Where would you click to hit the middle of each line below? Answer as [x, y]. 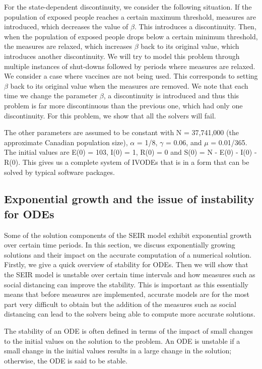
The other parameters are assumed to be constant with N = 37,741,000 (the [121, 132]
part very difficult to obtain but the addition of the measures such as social [120, 304]
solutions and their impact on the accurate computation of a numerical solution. [128, 254]
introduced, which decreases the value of [66, 26]
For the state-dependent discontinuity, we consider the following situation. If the [128, 7]
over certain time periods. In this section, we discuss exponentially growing [120, 245]
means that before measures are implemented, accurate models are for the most [127, 294]
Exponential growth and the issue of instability [129, 199]
